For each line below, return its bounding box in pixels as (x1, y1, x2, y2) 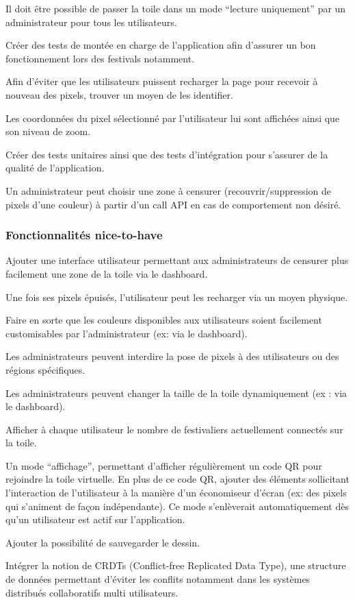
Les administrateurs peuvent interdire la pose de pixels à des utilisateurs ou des (5, 349, 339, 363)
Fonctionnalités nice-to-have (5, 226, 163, 243)
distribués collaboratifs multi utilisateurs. (5, 585, 179, 599)
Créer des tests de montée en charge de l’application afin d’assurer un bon (5, 38, 316, 52)
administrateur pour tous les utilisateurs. (5, 14, 177, 29)
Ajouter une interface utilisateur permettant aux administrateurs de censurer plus (5, 253, 349, 267)
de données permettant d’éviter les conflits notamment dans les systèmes (5, 572, 311, 586)
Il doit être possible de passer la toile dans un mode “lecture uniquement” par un (5, 1, 346, 15)
